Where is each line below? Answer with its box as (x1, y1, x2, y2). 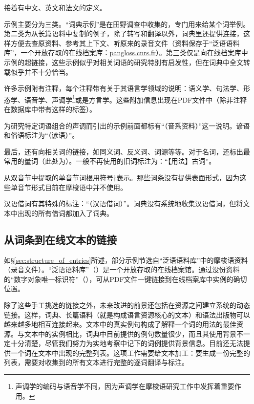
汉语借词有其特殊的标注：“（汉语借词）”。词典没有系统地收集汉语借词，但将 (4, 198, 243, 209)
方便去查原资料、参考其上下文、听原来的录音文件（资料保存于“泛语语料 (10, 38, 240, 48)
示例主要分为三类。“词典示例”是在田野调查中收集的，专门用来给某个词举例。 (4, 19, 250, 29)
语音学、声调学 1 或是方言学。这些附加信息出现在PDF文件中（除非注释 (24, 93, 247, 105)
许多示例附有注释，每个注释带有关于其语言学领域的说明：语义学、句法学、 (4, 83, 243, 93)
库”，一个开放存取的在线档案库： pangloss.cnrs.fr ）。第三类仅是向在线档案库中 (4, 47, 248, 58)
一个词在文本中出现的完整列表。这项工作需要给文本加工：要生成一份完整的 (10, 347, 250, 358)
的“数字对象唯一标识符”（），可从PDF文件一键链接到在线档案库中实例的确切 (4, 274, 247, 284)
